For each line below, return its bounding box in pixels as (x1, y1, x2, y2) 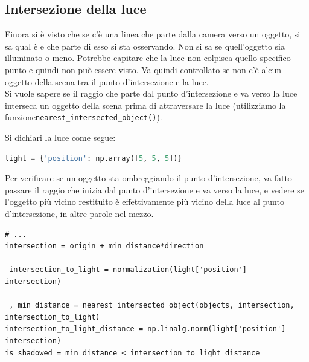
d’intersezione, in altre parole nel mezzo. (5, 207, 154, 219)
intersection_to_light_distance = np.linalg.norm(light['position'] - (5, 325, 295, 334)
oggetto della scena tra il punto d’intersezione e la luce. (5, 75, 209, 88)
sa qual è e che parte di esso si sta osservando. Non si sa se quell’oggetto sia (5, 39, 285, 52)
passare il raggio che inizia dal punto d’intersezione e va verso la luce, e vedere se (5, 183, 304, 196)
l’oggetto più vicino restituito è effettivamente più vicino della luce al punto (5, 195, 284, 208)
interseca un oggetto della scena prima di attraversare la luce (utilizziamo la (5, 99, 286, 111)
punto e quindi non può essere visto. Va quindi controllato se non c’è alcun (5, 63, 282, 76)
